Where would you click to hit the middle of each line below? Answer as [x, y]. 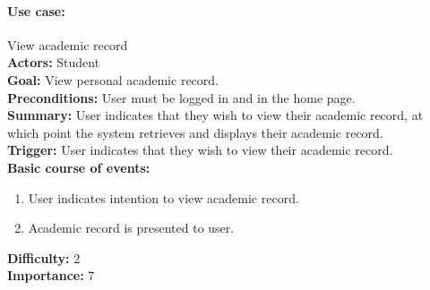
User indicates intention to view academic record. [163, 197]
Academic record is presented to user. [131, 228]
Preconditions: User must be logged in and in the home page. [181, 97]
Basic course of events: [79, 167]
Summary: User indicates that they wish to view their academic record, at [215, 115]
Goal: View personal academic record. [113, 79]
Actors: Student [54, 62]
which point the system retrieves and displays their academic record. [195, 132]
